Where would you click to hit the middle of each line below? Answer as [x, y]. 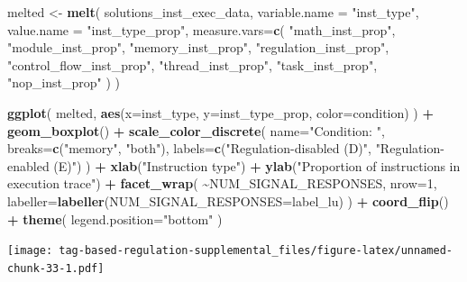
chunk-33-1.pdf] [56, 268]
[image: [30, 251]
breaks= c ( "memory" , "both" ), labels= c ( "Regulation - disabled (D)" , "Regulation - [226, 148]
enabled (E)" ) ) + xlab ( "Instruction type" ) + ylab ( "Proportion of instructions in [234, 165]
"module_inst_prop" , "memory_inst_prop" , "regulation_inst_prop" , [198, 47]
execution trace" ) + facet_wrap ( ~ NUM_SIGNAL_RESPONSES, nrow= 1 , [222, 183]
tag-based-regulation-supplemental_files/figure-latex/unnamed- [256, 251]
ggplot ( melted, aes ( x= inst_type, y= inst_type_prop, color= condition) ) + [220, 112]
